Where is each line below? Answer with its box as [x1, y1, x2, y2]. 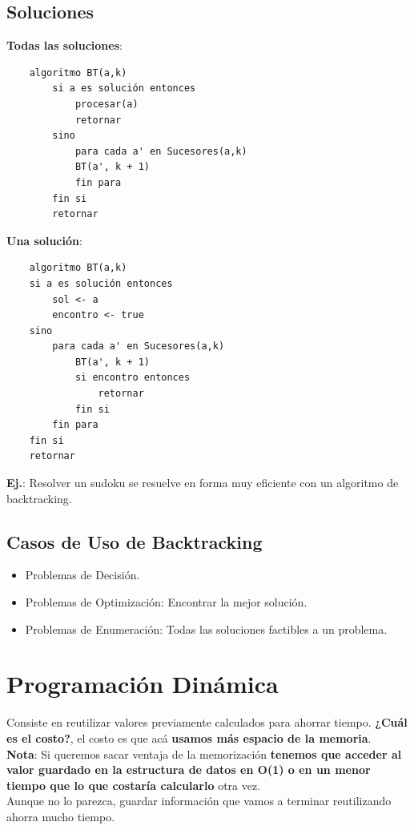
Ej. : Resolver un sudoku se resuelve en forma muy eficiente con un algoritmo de [6, 474, 399, 491]
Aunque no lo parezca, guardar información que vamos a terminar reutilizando [6, 792, 392, 809]
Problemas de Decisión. [25, 566, 140, 583]
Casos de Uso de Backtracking [6, 529, 263, 554]
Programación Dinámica [6, 667, 279, 700]
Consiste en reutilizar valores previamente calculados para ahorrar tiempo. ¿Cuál [6, 714, 408, 731]
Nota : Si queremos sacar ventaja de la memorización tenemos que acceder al [6, 745, 402, 762]
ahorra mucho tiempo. [6, 808, 115, 824]
